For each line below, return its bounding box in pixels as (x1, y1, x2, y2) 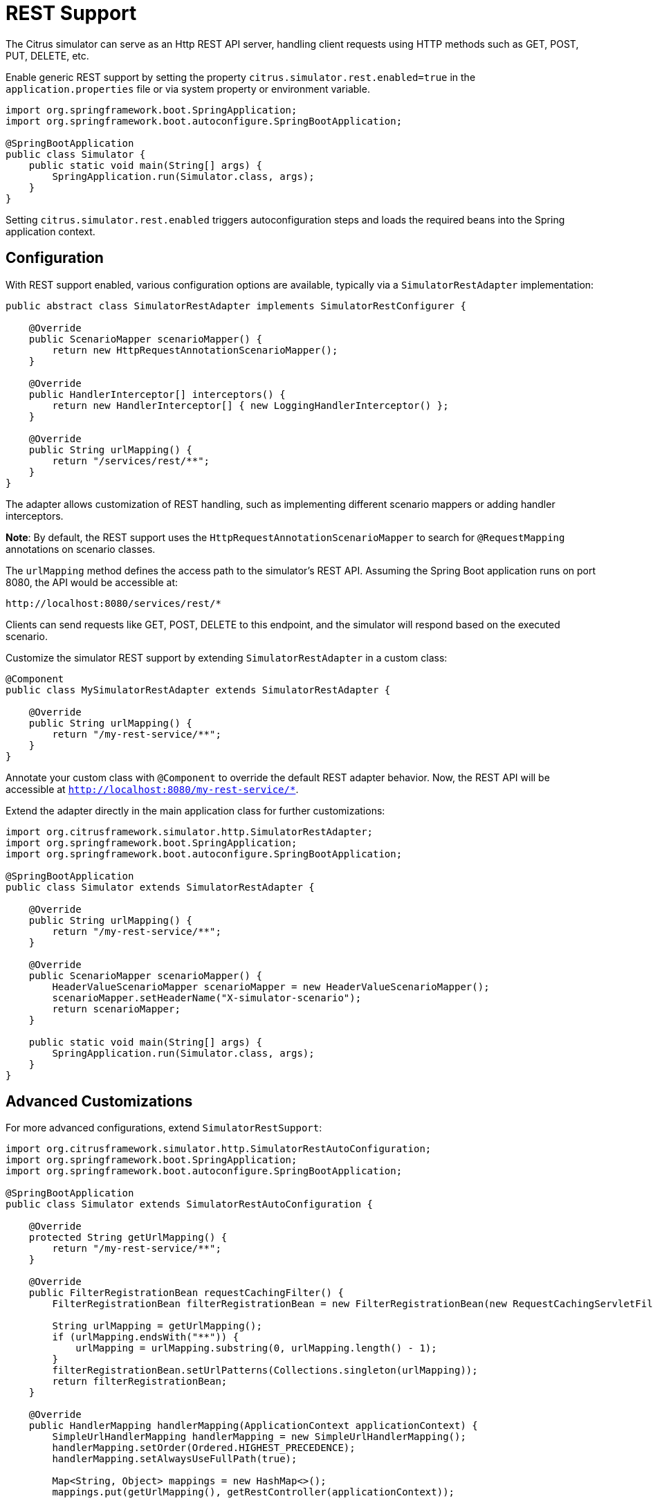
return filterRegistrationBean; (52, 1376, 228, 1387)
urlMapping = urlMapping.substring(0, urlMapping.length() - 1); (75, 1342, 437, 1354)
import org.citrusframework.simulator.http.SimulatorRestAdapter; (6, 826, 374, 837)
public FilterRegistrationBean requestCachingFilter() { (28, 1287, 344, 1299)
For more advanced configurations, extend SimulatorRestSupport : (6, 1122, 322, 1134)
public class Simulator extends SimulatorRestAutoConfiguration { (6, 1199, 374, 1210)
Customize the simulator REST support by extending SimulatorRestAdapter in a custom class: (6, 651, 448, 664)
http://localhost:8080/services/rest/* (6, 597, 221, 609)
